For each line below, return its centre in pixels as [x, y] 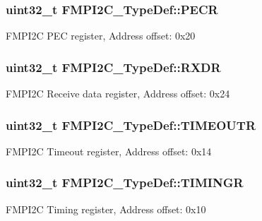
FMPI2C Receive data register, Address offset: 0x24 [118, 94]
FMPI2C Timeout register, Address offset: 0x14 [109, 151]
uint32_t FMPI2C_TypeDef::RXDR [113, 67]
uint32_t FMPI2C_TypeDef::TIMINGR [125, 183]
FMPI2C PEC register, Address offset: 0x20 [101, 36]
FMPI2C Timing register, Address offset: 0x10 [106, 209]
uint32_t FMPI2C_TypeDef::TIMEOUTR [131, 125]
